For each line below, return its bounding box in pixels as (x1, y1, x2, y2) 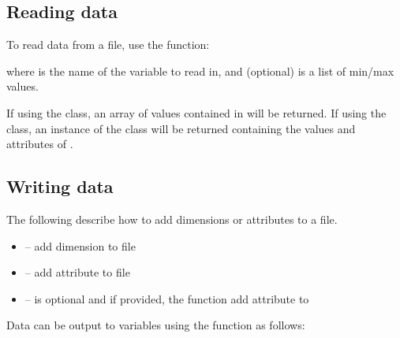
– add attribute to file (24, 264, 130, 280)
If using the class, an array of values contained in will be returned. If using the (6, 104, 387, 121)
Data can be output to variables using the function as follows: (6, 317, 305, 333)
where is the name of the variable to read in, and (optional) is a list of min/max (6, 62, 394, 79)
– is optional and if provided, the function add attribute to (24, 290, 309, 306)
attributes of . (6, 136, 73, 152)
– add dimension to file (24, 237, 136, 254)
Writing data (6, 174, 114, 199)
